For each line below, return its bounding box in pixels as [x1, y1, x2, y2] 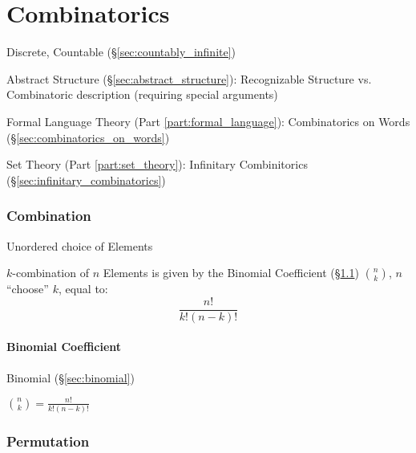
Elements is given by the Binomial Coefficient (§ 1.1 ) [103, 264, 359, 281]
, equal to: [58, 280, 108, 297]
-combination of [12, 264, 89, 281]
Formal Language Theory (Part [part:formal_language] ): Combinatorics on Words [6, 112, 410, 129]
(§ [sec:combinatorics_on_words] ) [6, 129, 170, 145]
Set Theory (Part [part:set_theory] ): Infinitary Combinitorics [6, 156, 308, 173]
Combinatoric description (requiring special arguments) [6, 86, 278, 103]
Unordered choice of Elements [6, 237, 153, 254]
